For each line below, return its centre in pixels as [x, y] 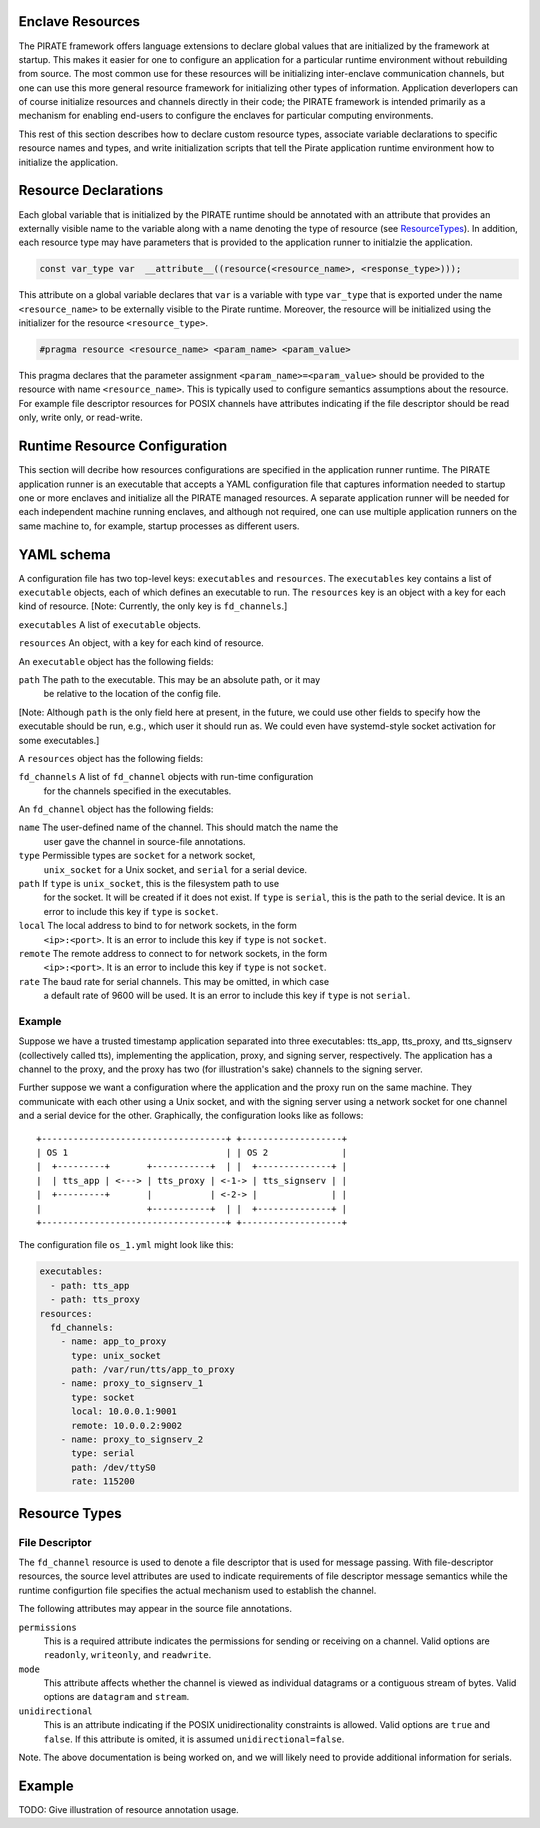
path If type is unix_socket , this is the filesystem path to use [149, 884]
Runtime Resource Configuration [123, 446]
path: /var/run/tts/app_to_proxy [153, 1369]
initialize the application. [68, 162]
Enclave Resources [79, 21]
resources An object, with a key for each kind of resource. [141, 643]
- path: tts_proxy [95, 1299]
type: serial [103, 1453]
